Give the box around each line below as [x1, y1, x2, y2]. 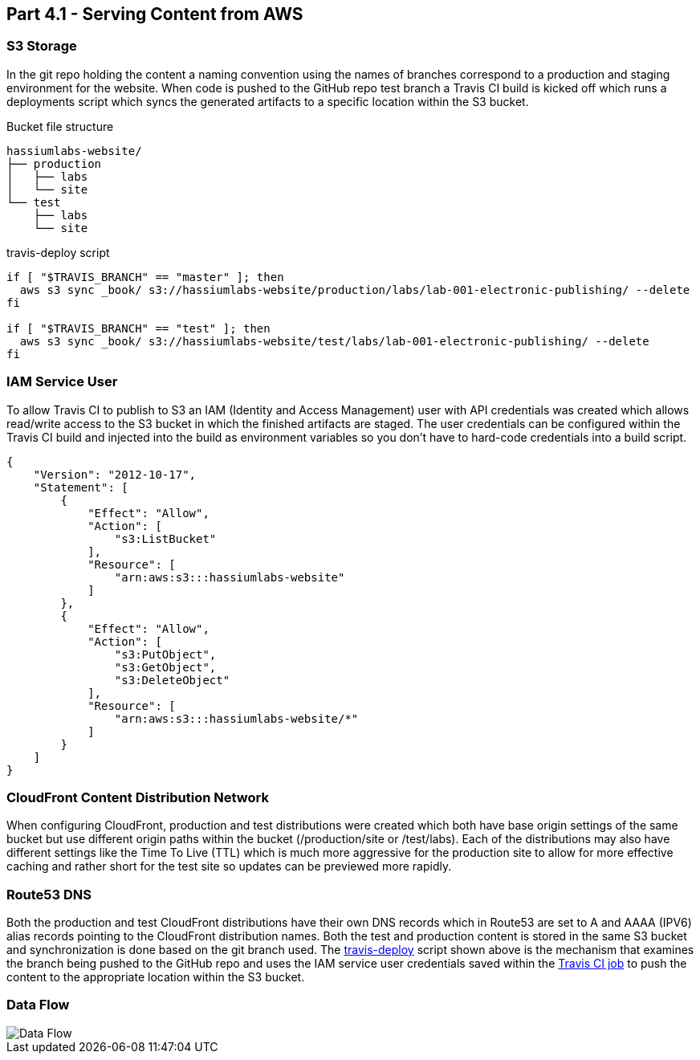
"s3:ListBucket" [114, 532, 217, 545]
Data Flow [6, 997, 70, 1013]
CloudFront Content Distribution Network [6, 789, 269, 805]
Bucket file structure [6, 119, 114, 133]
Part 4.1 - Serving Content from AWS [6, 4, 303, 24]
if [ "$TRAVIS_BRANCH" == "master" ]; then [6, 270, 284, 283]
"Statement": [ [33, 480, 128, 494]
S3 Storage [6, 38, 77, 55]
